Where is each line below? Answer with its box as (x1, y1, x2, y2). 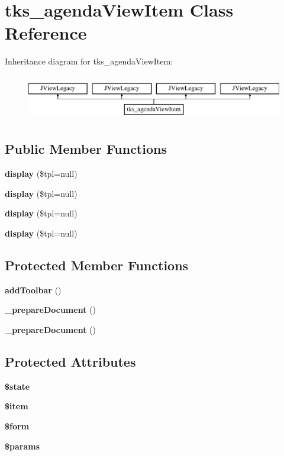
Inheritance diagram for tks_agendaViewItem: (5, 55, 173, 67)
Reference (5, 21, 87, 45)
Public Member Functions (5, 140, 167, 158)
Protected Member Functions (5, 256, 189, 274)
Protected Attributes (5, 352, 136, 371)
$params (5, 439, 40, 452)
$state (5, 380, 30, 392)
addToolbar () (5, 283, 62, 296)
